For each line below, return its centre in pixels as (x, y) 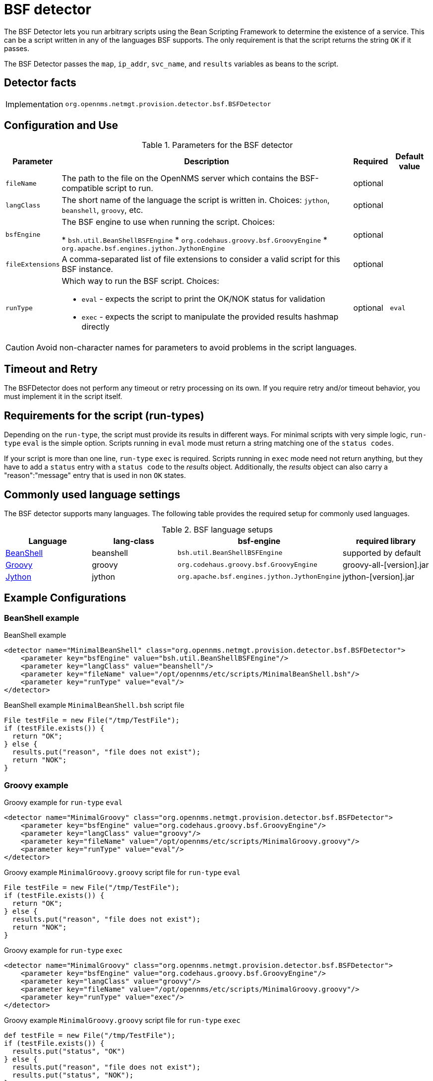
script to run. (129, 188)
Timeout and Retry (51, 369)
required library (386, 541)
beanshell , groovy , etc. (102, 210)
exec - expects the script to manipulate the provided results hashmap (210, 317)
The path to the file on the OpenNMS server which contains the (180, 178)
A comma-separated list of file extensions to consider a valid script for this (201, 259)
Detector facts (40, 83)
